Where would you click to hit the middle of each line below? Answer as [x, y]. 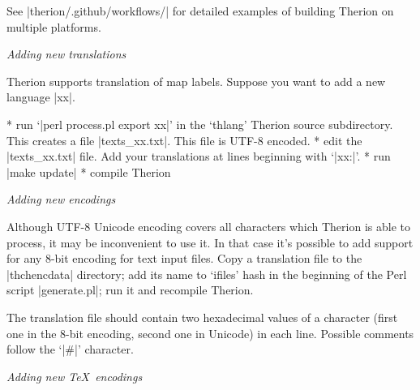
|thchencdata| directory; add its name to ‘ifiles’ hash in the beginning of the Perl [207, 274]
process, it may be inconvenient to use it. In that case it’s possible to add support [210, 242]
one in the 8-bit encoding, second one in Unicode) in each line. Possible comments [210, 333]
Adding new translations [66, 54]
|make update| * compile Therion [89, 171]
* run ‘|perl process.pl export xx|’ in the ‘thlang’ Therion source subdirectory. [200, 124]
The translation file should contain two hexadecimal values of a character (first [202, 317]
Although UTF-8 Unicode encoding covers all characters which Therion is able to [208, 226]
